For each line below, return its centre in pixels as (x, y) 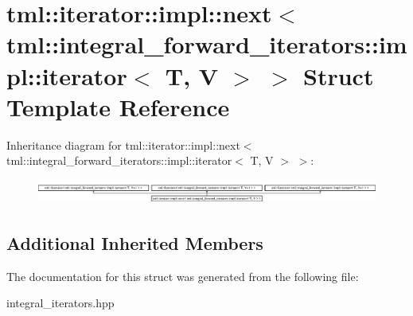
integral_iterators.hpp (60, 303)
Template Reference (118, 106)
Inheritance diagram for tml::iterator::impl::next (123, 144)
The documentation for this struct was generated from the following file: (183, 276)
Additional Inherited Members (135, 243)
